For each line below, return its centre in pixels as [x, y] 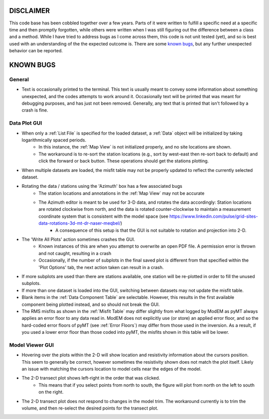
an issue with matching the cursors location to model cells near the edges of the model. [112, 369]
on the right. [51, 392]
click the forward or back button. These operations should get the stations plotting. [124, 161]
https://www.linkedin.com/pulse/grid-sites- [214, 216]
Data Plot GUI [26, 123]
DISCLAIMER [29, 11]
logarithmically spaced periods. [54, 140]
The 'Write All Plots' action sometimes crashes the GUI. [78, 240]
